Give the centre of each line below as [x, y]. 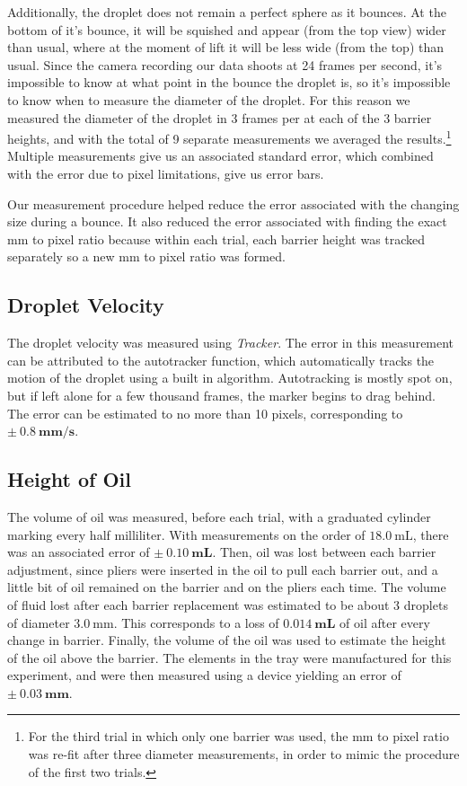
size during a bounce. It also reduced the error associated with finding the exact [227, 221]
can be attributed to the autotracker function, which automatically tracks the [221, 360]
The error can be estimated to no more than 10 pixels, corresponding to [205, 413]
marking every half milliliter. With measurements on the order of [186, 534]
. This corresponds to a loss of [196, 622]
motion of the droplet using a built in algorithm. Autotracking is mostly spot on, [230, 378]
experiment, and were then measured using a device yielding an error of [204, 675]
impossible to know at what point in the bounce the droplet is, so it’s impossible [229, 82]
